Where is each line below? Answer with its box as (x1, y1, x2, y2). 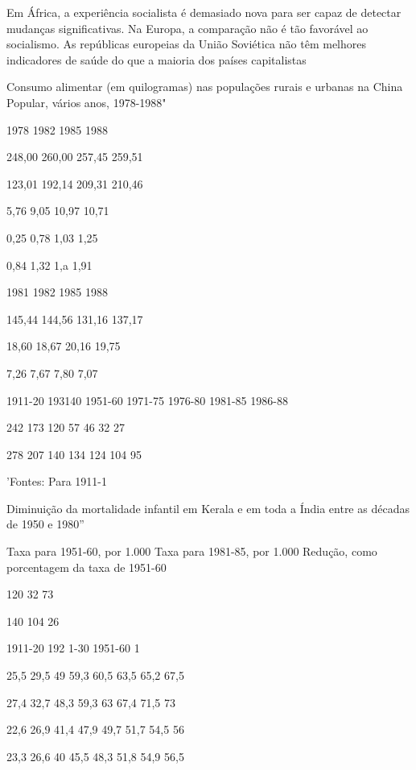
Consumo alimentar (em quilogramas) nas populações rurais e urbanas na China (6, 78, 403, 95)
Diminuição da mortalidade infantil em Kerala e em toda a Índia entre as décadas (6, 499, 410, 516)
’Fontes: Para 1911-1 (6, 473, 107, 490)
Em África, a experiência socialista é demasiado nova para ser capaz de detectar (6, 4, 402, 20)
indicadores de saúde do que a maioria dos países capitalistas (6, 51, 307, 68)
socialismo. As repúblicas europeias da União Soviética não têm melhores (6, 35, 366, 52)
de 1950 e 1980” (6, 515, 84, 532)
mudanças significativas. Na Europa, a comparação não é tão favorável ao (6, 19, 369, 36)
